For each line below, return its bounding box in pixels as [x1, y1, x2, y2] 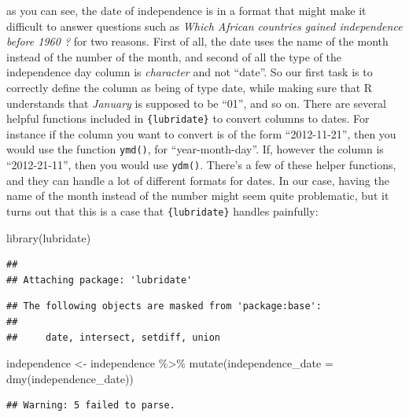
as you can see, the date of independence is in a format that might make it [6, 2, 367, 18]
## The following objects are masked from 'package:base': [6, 301, 322, 312]
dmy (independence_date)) [6, 370, 134, 386]
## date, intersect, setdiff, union [6, 331, 221, 343]
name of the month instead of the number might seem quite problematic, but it [6, 187, 389, 204]
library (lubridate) [6, 229, 91, 245]
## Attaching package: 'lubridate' [6, 274, 193, 286]
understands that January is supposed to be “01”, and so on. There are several [6, 94, 386, 111]
